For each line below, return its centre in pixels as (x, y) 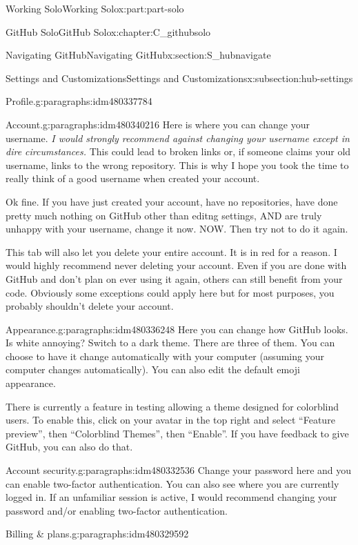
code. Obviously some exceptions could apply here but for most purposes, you (170, 292)
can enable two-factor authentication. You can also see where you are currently (172, 483)
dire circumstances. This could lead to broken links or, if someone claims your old (178, 151)
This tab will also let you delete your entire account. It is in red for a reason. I (171, 251)
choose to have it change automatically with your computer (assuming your (165, 356)
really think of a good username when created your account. (133, 178)
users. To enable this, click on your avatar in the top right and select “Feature (170, 420)
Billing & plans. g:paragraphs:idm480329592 (97, 534)
